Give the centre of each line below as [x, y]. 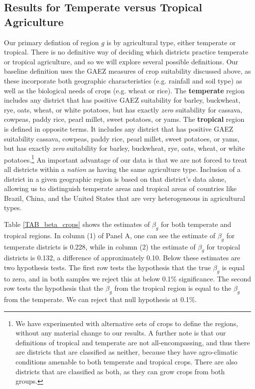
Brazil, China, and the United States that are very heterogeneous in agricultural [125, 198]
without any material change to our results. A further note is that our [121, 333]
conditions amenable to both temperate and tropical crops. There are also [127, 362]
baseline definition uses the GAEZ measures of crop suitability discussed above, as [127, 71]
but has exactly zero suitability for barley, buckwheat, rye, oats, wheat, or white [125, 148]
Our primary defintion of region [51, 42]
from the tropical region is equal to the [173, 288]
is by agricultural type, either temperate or [171, 42]
